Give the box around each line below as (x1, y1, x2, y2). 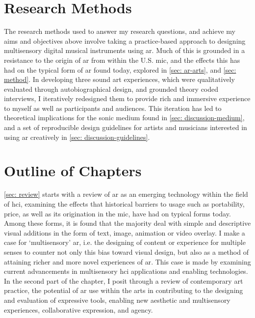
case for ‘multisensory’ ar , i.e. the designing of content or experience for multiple (4, 237, 246, 247)
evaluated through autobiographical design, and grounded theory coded (4, 83, 219, 94)
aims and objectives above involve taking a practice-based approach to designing (4, 35, 246, 46)
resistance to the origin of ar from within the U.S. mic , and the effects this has (4, 54, 240, 65)
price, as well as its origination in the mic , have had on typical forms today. (4, 208, 231, 218)
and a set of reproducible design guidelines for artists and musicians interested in (4, 122, 247, 132)
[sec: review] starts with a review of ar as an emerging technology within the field (4, 189, 248, 199)
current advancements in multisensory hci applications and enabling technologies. (4, 266, 248, 276)
